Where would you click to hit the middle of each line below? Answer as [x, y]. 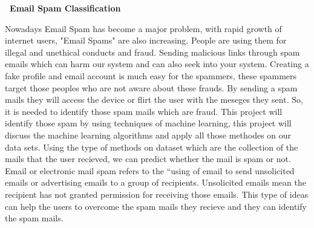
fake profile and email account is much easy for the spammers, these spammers [151, 75]
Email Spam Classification [65, 8]
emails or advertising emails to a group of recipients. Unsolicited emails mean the [155, 182]
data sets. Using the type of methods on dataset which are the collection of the [152, 147]
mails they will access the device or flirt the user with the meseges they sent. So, [154, 99]
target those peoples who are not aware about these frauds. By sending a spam [151, 87]
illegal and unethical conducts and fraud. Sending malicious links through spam [152, 52]
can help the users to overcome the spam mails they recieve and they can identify [156, 206]
